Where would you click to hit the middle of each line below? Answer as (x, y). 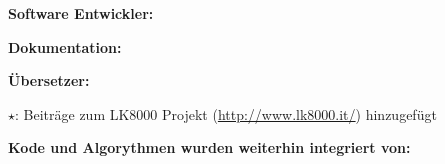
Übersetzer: (49, 80)
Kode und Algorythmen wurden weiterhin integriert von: (209, 147)
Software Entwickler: (81, 13)
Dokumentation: (65, 46)
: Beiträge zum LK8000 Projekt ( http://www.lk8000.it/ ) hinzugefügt (226, 113)
